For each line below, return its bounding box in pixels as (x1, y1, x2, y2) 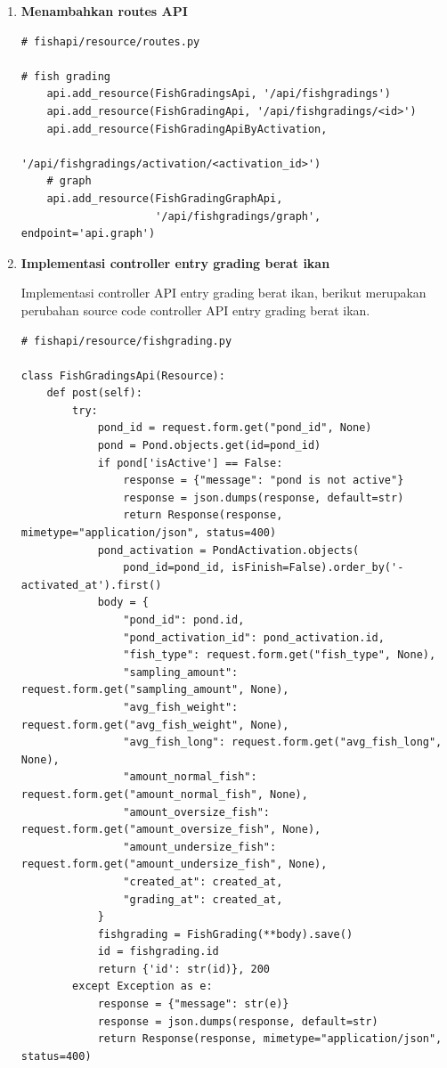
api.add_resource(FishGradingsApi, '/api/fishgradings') (46, 87, 392, 101)
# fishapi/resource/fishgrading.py (20, 334, 232, 347)
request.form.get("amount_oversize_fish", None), (20, 823, 321, 836)
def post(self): (46, 387, 142, 400)
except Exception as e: (72, 980, 213, 993)
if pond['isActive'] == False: (97, 456, 283, 469)
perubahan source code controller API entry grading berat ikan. (20, 300, 370, 319)
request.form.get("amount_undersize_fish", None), (20, 858, 328, 871)
